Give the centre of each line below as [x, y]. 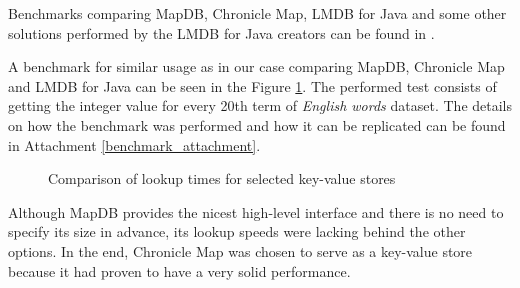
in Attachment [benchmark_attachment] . [134, 144]
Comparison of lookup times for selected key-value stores [222, 178]
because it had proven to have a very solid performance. [179, 270]
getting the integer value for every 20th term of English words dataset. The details [260, 105]
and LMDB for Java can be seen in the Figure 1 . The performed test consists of [252, 85]
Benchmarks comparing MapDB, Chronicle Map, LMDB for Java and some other [257, 13]
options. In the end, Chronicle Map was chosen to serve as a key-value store [240, 250]
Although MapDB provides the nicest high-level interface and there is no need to [256, 211]
